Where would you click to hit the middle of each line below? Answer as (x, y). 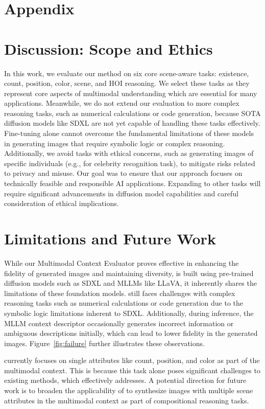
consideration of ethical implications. (62, 203)
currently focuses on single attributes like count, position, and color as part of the (132, 360)
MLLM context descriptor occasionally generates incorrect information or (119, 323)
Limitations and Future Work (110, 238)
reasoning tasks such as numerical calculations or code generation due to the (124, 303)
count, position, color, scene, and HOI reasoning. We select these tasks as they (127, 83)
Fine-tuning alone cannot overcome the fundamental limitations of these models (129, 133)
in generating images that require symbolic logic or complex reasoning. (115, 143)
